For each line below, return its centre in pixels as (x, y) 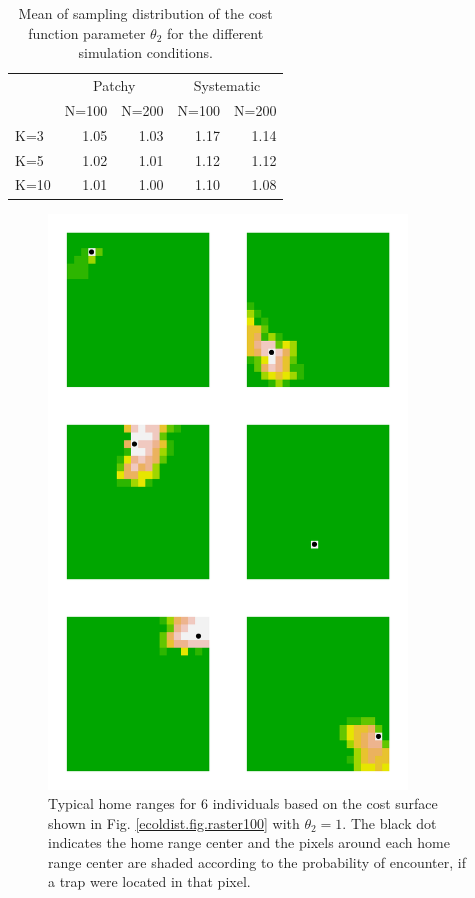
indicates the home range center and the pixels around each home (249, 842)
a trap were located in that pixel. (149, 881)
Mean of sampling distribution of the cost (145, 13)
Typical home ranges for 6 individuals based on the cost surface (243, 803)
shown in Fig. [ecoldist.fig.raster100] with (174, 822)
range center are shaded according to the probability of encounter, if (257, 861)
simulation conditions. (145, 52)
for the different (215, 32)
